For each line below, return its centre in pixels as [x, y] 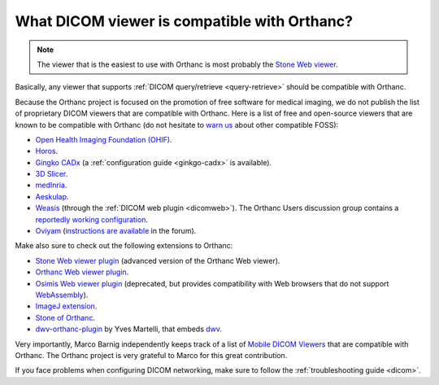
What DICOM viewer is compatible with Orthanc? [184, 21]
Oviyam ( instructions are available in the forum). [116, 231]
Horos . [47, 151]
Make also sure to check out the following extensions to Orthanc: [124, 246]
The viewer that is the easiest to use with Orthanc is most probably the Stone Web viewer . [187, 64]
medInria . [51, 185]
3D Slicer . [52, 174]
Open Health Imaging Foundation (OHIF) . [104, 139]
